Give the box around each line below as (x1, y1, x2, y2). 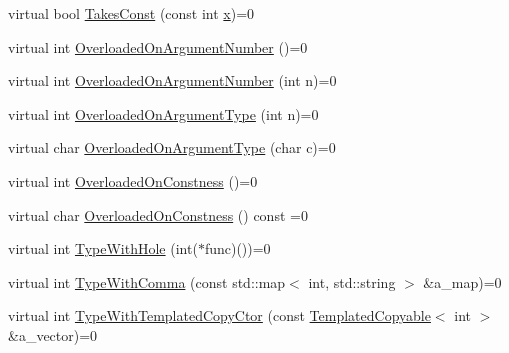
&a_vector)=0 (8, 324, 98, 345)
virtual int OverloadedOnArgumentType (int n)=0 (8, 103, 319, 124)
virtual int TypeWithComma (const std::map (8, 271, 286, 292)
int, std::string (308, 271, 396, 292)
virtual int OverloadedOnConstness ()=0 (8, 170, 258, 191)
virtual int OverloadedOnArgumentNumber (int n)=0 (8, 70, 337, 91)
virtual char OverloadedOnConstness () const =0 (8, 204, 308, 225)
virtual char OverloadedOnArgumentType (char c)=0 (8, 137, 336, 158)
